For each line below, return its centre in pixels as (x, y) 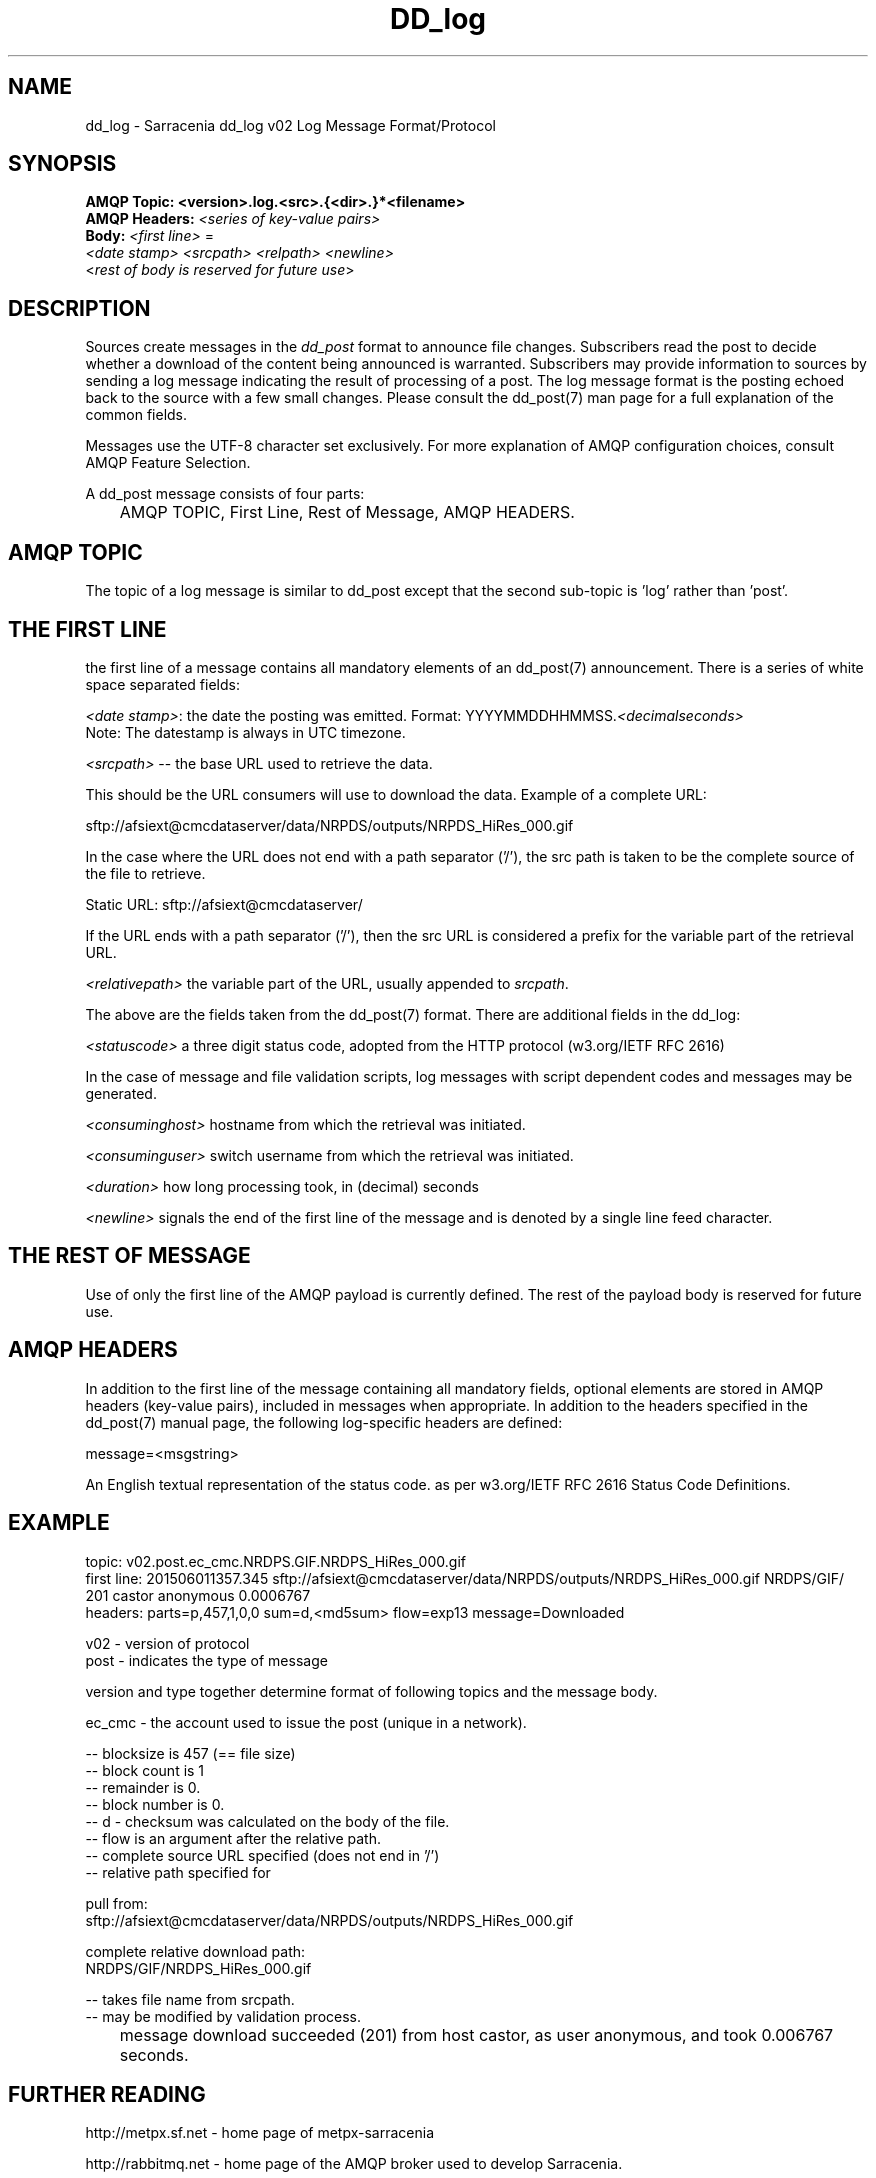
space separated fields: (162, 684)
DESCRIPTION (79, 308)
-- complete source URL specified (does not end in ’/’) (262, 1855)
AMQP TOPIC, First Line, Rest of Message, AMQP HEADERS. (347, 512)
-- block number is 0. (155, 1804)
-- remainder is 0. (143, 1787)
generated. (121, 1093)
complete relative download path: (195, 1951)
